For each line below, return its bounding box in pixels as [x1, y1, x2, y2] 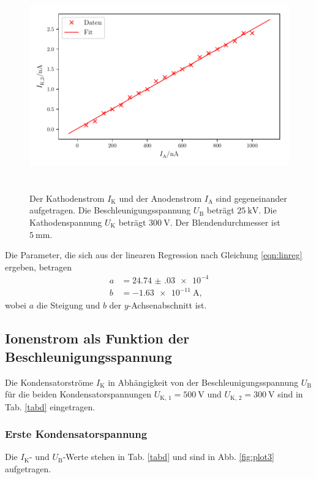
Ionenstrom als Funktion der [5, 329, 190, 348]
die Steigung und [36, 299, 100, 312]
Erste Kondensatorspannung [5, 426, 148, 442]
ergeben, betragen [5, 260, 72, 273]
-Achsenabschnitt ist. [128, 299, 207, 312]
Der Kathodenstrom [29, 191, 105, 204]
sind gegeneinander [216, 191, 287, 204]
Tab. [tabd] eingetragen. [5, 400, 96, 413]
